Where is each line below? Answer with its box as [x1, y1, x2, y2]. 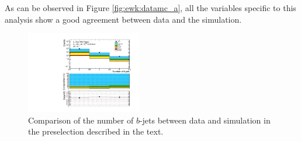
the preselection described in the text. [28, 125, 164, 138]
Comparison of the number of [28, 114, 134, 126]
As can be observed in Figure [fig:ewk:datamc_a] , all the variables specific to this [5, 2, 296, 13]
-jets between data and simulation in [139, 114, 271, 126]
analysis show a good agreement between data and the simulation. [5, 13, 242, 25]
